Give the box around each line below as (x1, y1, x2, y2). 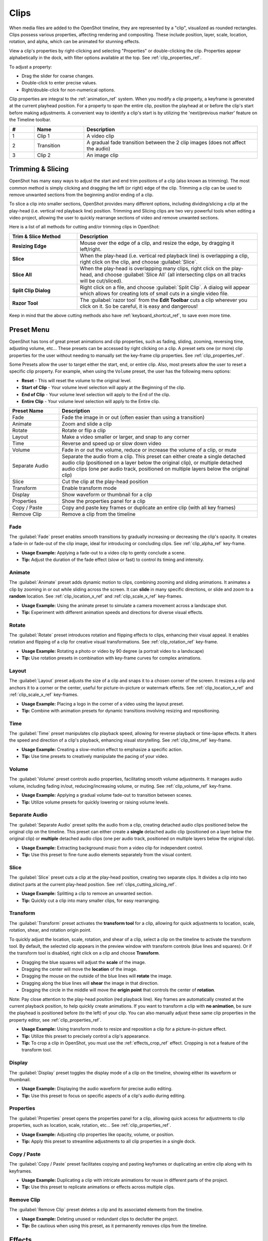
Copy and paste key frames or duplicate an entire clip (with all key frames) (62, 504, 236, 511)
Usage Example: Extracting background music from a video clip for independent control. (21, 844, 203, 851)
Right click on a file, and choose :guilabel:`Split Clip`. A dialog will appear (79, 283, 250, 290)
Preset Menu (9, 325, 50, 334)
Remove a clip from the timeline (62, 511, 136, 518)
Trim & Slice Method (12, 233, 61, 240)
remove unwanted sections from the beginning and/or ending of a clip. (9, 192, 154, 198)
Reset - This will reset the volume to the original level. (21, 377, 132, 383)
